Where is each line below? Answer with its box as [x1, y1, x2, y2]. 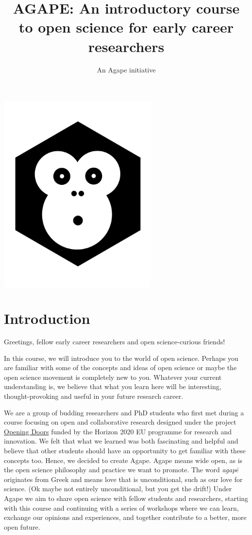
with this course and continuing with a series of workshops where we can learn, [4, 502, 239, 513]
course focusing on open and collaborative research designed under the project [4, 417, 236, 427]
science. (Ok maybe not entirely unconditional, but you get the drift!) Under [4, 483, 232, 494]
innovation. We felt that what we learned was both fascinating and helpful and [4, 436, 238, 446]
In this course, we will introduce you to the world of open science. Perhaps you [4, 353, 238, 363]
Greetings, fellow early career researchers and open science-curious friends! [4, 337, 225, 347]
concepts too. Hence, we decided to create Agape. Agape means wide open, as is [4, 455, 243, 465]
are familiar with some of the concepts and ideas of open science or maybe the [4, 362, 237, 373]
